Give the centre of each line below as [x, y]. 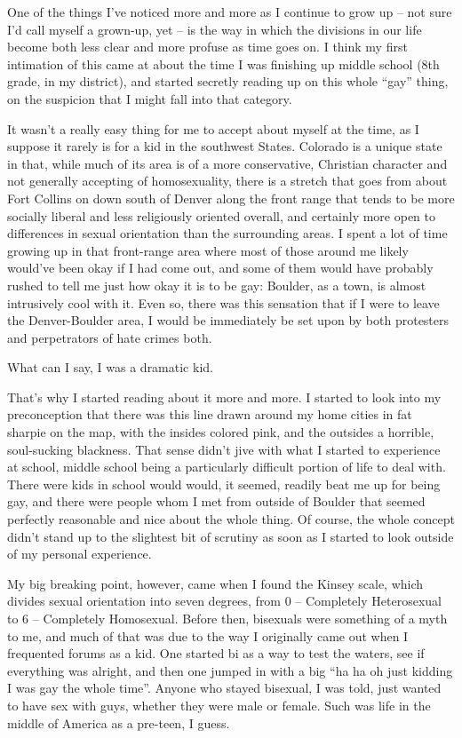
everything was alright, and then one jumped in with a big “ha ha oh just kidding [230, 670]
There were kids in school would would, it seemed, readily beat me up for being [224, 484]
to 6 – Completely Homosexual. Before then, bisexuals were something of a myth [227, 618]
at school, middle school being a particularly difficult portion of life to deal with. [227, 467]
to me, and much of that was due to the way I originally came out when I [208, 635]
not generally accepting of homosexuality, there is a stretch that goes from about [227, 181]
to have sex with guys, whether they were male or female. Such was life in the [219, 705]
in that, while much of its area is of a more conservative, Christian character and [227, 163]
